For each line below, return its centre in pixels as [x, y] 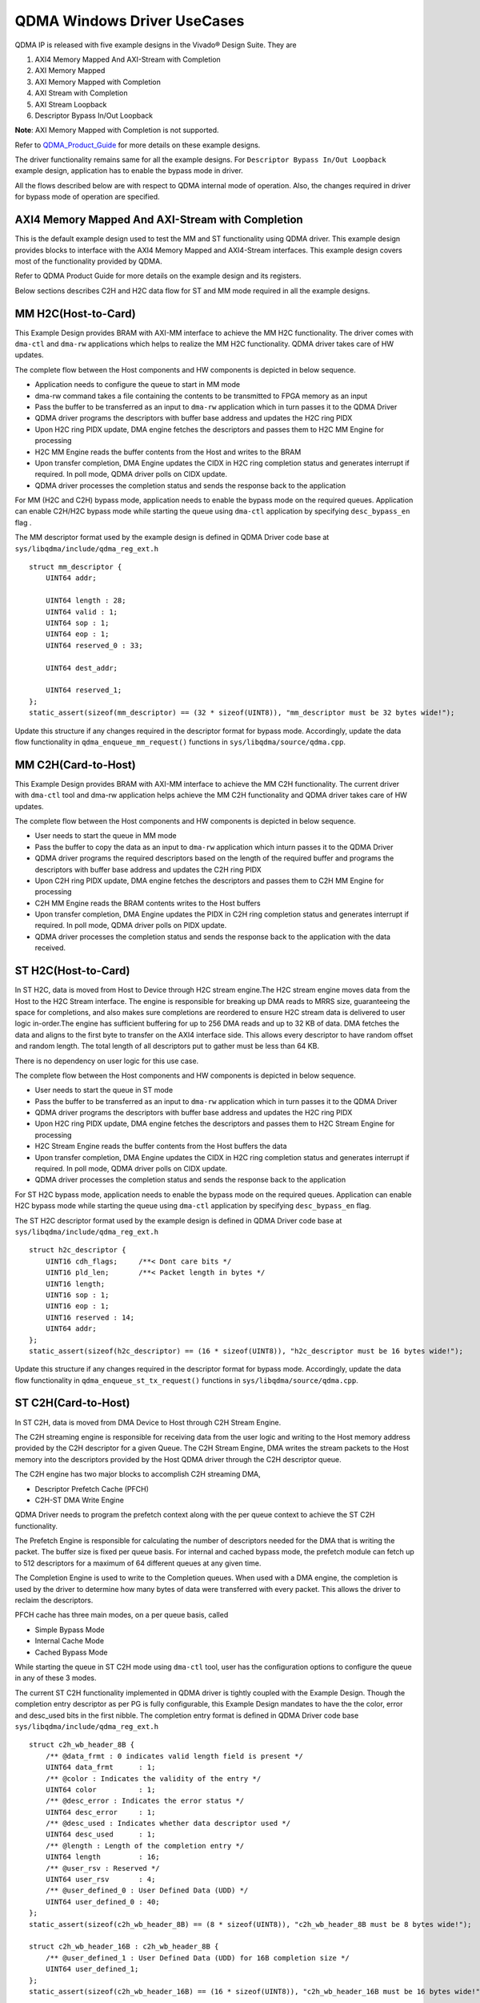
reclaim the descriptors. [54, 1600]
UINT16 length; [75, 1284]
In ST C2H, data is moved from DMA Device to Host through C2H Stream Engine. [148, 1422]
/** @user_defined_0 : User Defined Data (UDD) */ [147, 1890]
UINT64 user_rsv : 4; [100, 1880]
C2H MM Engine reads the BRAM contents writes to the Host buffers [148, 903]
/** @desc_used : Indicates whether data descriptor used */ [168, 1824]
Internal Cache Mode [69, 1641]
